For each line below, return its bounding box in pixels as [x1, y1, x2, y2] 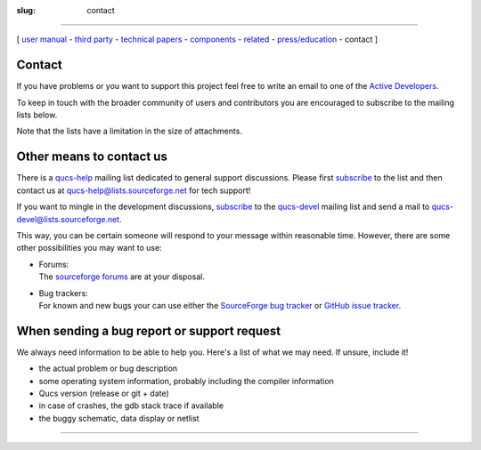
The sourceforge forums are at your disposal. [38, 271, 205, 282]
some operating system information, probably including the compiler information [38, 375, 334, 386]
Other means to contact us [16, 149, 168, 165]
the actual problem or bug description [38, 363, 178, 374]
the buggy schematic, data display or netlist [38, 413, 200, 423]
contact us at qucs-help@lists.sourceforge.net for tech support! [16, 185, 251, 196]
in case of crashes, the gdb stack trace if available [38, 400, 224, 411]
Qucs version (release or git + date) [38, 388, 169, 398]
